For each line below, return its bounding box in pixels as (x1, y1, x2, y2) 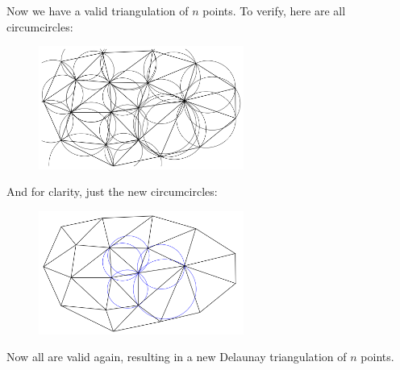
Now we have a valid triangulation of (6, 2, 189, 19)
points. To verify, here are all (202, 2, 346, 19)
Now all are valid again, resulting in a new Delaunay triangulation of (6, 348, 347, 365)
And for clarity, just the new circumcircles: (6, 183, 218, 200)
